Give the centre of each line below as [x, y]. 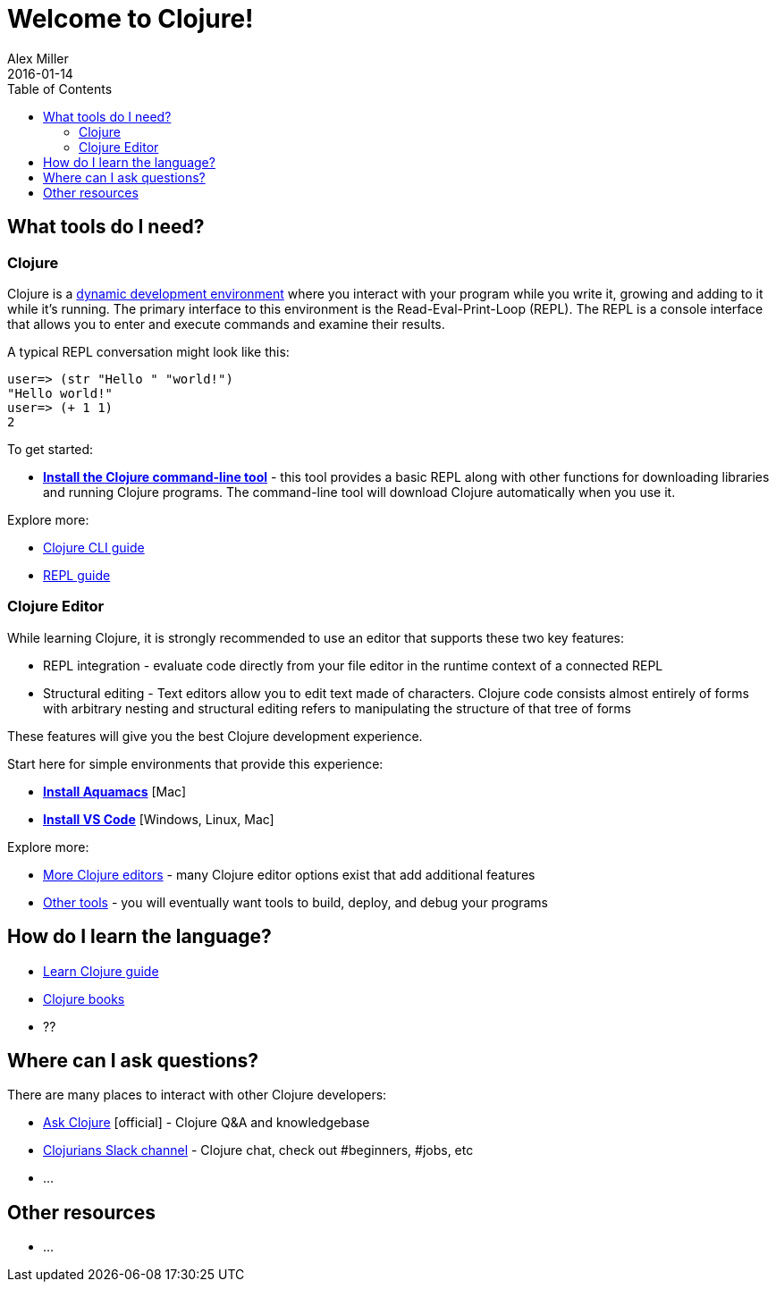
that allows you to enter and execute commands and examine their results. [226, 324]
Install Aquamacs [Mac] [115, 791]
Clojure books [84, 998]
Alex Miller [38, 58]
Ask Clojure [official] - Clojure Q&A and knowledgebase [207, 1123]
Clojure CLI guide [94, 547]
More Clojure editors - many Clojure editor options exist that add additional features [289, 874]
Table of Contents [60, 88]
